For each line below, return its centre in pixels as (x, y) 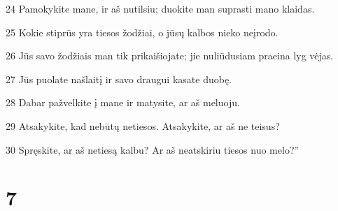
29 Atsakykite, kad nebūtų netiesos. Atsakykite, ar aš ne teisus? (143, 125)
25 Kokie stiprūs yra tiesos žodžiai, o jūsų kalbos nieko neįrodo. (142, 32)
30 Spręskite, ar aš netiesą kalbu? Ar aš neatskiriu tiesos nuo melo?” (153, 149)
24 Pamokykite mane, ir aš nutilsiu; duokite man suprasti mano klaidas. (160, 8)
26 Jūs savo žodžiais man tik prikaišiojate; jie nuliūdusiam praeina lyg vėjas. (170, 56)
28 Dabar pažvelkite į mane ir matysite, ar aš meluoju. (123, 102)
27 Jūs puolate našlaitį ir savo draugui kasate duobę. (119, 79)
